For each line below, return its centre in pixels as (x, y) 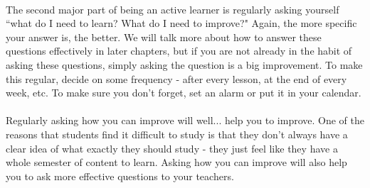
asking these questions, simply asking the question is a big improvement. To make (184, 64)
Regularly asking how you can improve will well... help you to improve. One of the (185, 120)
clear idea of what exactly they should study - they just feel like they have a (172, 148)
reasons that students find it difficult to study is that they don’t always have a (177, 134)
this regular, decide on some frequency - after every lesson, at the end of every (176, 78)
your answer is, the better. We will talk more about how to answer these (164, 37)
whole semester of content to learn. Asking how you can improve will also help (176, 162)
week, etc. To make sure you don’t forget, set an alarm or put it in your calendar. (184, 93)
